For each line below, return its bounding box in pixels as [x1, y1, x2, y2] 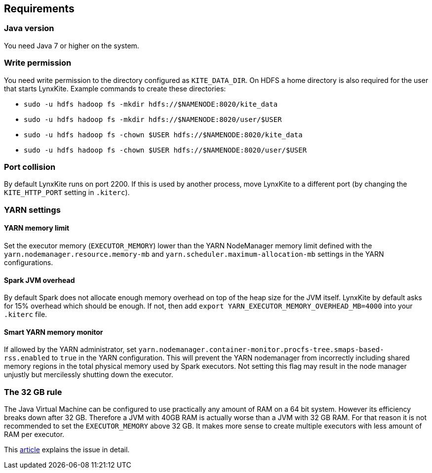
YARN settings [4, 204, 61, 215]
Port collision [4, 161, 56, 172]
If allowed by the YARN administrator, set [4, 345, 137, 354]
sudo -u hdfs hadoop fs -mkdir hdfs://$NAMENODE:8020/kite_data [24, 100, 278, 108]
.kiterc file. [4, 310, 47, 319]
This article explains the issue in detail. [4, 445, 130, 454]
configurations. [4, 258, 53, 267]
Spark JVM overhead [4, 276, 75, 284]
